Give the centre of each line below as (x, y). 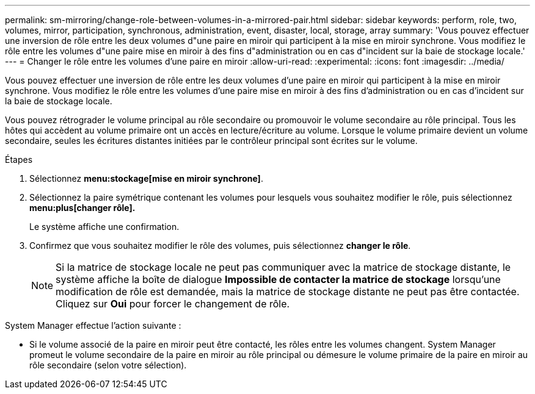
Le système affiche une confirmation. (104, 227)
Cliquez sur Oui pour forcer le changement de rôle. (173, 304)
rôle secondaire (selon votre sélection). (108, 365)
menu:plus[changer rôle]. (82, 208)
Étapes (19, 159)
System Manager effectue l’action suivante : (93, 325)
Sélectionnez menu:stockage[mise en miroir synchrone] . (146, 178)
